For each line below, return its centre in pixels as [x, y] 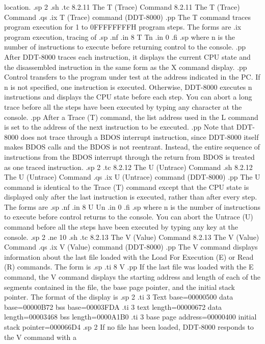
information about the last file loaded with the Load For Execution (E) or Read [129, 256]
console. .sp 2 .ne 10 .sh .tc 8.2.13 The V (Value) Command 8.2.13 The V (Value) [132, 237]
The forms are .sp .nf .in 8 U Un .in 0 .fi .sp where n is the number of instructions [132, 206]
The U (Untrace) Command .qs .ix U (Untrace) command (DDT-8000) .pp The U [132, 177]
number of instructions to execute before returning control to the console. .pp [125, 47]
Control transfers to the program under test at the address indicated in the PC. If [132, 77]
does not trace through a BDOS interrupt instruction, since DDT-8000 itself [140, 137]
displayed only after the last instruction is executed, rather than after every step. [131, 197]
